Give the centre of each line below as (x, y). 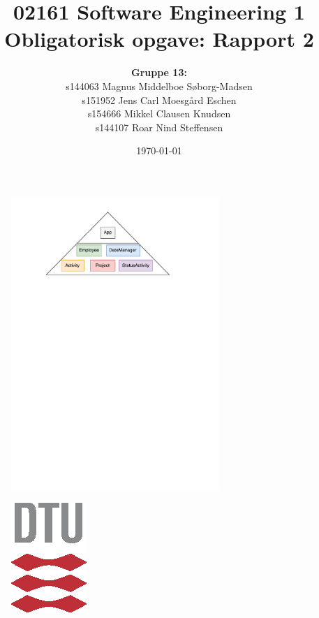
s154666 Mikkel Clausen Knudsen (159, 113)
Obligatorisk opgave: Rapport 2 (159, 39)
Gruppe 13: (159, 72)
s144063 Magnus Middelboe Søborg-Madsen (159, 86)
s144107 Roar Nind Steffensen (159, 127)
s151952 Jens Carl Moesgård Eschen (159, 100)
